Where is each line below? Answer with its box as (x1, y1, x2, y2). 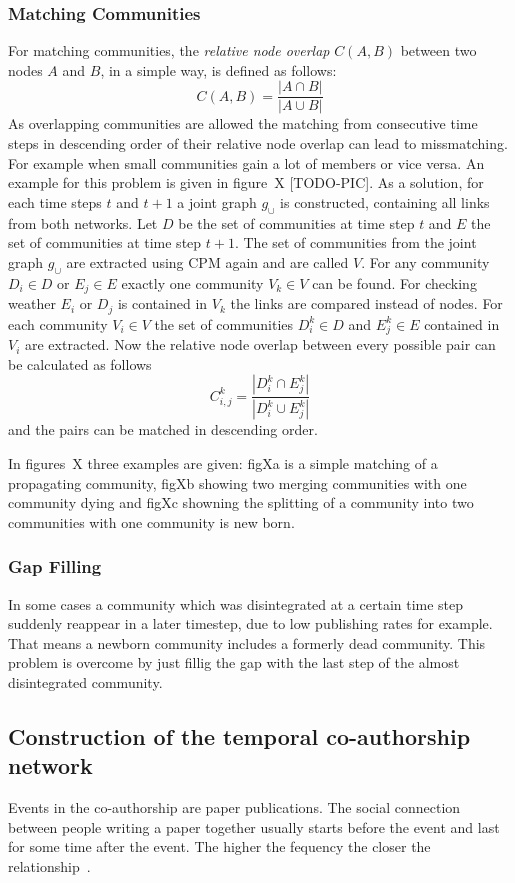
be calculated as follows (8, 353, 152, 374)
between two (400, 40, 477, 61)
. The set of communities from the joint (234, 232, 477, 253)
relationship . (8, 855, 91, 876)
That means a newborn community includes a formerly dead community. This (8, 632, 486, 653)
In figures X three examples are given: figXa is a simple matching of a (8, 452, 438, 473)
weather (8, 293, 56, 314)
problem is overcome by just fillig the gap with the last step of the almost (8, 652, 460, 673)
